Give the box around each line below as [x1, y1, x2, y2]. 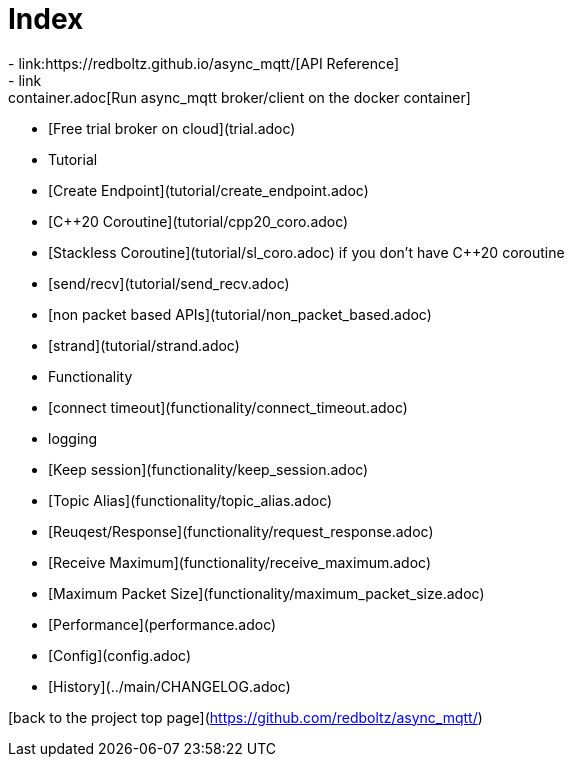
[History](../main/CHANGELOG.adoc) [48, 677, 291, 695]
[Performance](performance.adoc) [48, 615, 277, 633]
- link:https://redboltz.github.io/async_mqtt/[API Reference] [8, 54, 400, 72]
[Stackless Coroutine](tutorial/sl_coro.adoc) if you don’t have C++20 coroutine [48, 243, 565, 261]
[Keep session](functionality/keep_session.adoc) [48, 460, 369, 478]
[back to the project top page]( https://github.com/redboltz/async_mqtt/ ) [8, 708, 483, 726]
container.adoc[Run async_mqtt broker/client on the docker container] [8, 88, 471, 106]
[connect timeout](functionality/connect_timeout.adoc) [48, 398, 408, 416]
